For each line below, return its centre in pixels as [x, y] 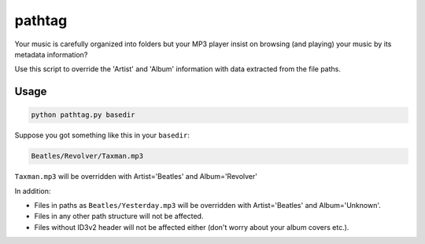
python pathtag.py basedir [83, 115]
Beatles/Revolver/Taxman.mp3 [87, 156]
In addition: [33, 191]
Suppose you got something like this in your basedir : [102, 135]
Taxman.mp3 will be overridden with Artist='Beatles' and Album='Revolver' [136, 177]
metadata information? [51, 54]
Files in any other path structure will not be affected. [119, 217]
